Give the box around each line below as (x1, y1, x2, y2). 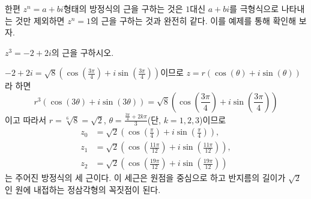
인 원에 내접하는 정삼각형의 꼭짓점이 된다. (5, 183, 161, 196)
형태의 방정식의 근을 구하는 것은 (63, 2, 183, 14)
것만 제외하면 (15, 14, 65, 26)
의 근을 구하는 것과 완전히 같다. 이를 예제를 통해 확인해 (91, 14, 297, 26)
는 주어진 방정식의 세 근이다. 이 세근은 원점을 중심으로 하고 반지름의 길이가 (5, 171, 286, 184)
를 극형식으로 (229, 2, 279, 14)
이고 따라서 (5, 113, 47, 126)
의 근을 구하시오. (51, 46, 114, 58)
